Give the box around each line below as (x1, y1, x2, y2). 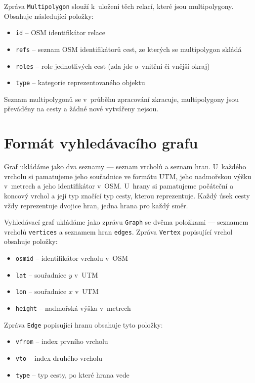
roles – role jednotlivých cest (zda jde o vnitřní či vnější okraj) (15, 60, 210, 71)
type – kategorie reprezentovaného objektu (15, 77, 145, 88)
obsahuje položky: (4, 236, 58, 246)
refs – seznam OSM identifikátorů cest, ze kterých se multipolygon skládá (15, 44, 242, 54)
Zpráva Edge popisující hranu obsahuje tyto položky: (4, 319, 163, 330)
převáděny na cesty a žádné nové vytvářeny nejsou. (4, 103, 159, 114)
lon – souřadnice (15, 286, 67, 296)
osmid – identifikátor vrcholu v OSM (15, 253, 128, 263)
